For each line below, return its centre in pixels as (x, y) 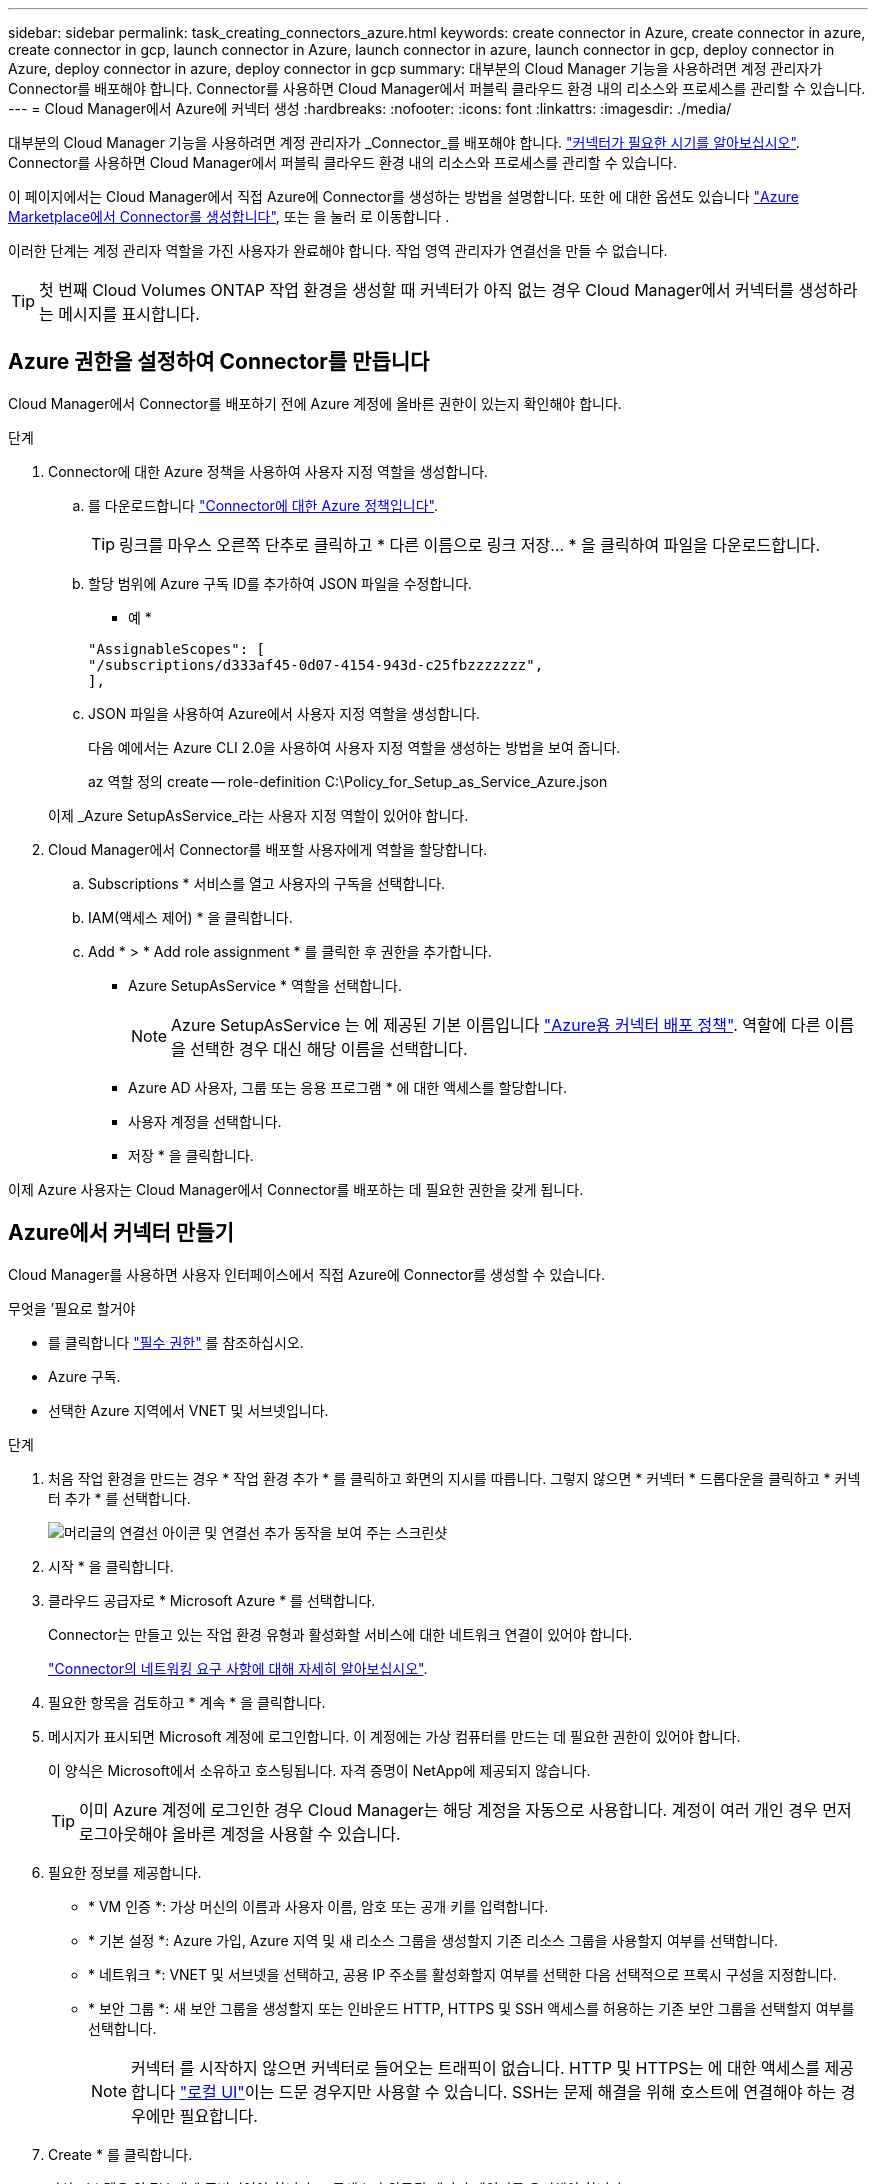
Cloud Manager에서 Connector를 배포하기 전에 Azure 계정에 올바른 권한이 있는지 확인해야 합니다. (315, 403)
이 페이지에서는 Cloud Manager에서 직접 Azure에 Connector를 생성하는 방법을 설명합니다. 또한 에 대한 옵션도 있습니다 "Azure (403, 196)
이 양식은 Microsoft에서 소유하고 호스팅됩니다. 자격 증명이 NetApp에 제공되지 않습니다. (319, 1770)
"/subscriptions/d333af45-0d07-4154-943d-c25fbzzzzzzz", (316, 664)
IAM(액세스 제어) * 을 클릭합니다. (190, 917)
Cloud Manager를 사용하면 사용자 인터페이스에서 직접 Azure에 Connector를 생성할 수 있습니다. (306, 1274)
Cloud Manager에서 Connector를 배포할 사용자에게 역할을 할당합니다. (268, 849)
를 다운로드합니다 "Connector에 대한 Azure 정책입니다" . (263, 505)
